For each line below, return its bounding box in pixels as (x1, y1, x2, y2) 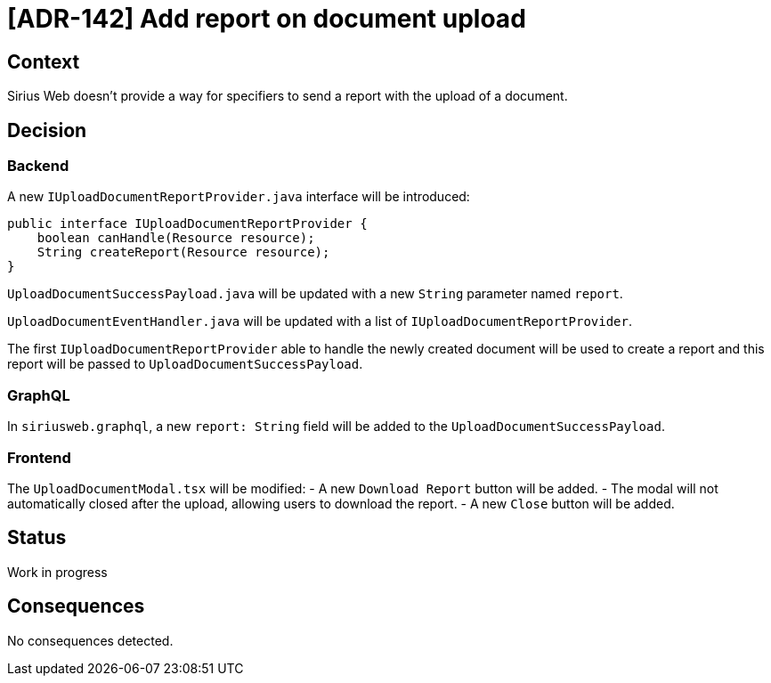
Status (7, 526, 67, 549)
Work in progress (7, 564, 108, 580)
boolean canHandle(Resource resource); (37, 231, 315, 246)
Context (7, 50, 80, 73)
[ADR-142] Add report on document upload (7, 4, 526, 34)
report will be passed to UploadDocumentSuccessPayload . (7, 356, 363, 372)
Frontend (7, 448, 71, 467)
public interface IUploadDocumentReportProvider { (7, 216, 368, 232)
